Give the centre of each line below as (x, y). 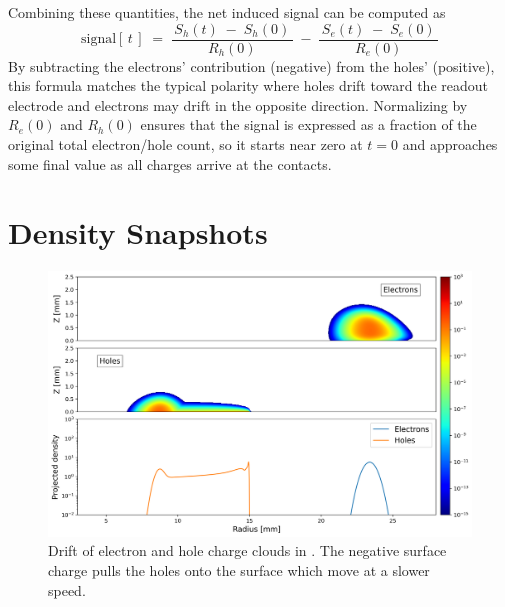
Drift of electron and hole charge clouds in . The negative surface (247, 550)
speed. (67, 589)
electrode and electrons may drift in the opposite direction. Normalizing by (238, 104)
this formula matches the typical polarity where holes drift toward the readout (248, 85)
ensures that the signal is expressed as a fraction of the (308, 124)
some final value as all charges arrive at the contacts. (170, 163)
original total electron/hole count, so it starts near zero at (185, 144)
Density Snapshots (138, 232)
